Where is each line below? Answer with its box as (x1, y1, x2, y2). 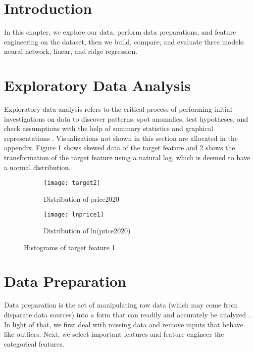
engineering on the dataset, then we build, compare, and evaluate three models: (4, 36, 245, 46)
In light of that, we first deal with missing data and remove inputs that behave (4, 319, 243, 329)
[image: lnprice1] (44, 211, 104, 219)
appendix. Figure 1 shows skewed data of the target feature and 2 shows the (4, 142, 235, 153)
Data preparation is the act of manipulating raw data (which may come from (4, 300, 238, 310)
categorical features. (4, 338, 64, 349)
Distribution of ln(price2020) (44, 225, 131, 236)
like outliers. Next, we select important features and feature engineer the (4, 329, 224, 339)
